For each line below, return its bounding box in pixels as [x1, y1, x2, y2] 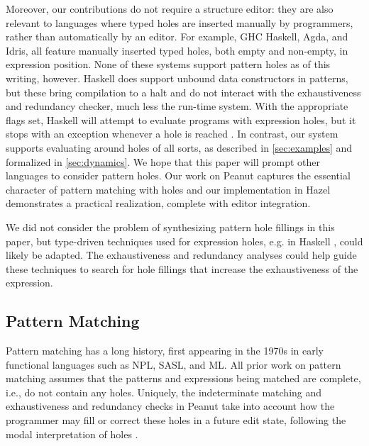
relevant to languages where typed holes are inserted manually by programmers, [6, 15, 353, 30]
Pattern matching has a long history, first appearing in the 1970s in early [6, 343, 324, 358]
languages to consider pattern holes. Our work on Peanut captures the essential [6, 168, 351, 183]
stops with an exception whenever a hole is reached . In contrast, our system [6, 126, 338, 141]
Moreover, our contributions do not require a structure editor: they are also [6, 1, 334, 16]
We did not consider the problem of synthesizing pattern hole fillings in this [6, 219, 335, 234]
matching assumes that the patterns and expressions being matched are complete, [6, 371, 361, 386]
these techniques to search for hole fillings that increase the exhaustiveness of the [6, 261, 358, 276]
